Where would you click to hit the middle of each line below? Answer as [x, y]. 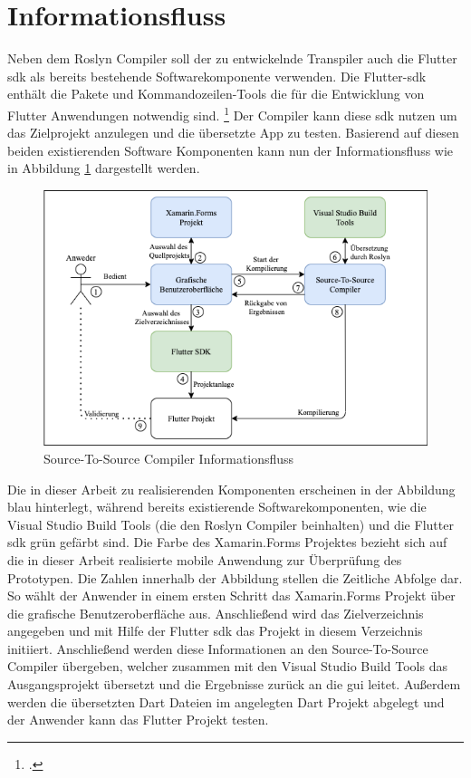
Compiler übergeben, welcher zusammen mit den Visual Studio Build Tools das [227, 666]
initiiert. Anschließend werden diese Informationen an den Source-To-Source [218, 648]
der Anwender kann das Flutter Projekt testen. [138, 720]
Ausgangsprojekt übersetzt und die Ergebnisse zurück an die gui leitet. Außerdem [234, 684]
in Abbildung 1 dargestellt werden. [104, 168]
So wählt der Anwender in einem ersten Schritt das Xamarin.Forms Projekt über [231, 596]
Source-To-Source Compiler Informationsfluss [169, 458]
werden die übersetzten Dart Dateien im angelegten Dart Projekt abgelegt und [226, 701]
